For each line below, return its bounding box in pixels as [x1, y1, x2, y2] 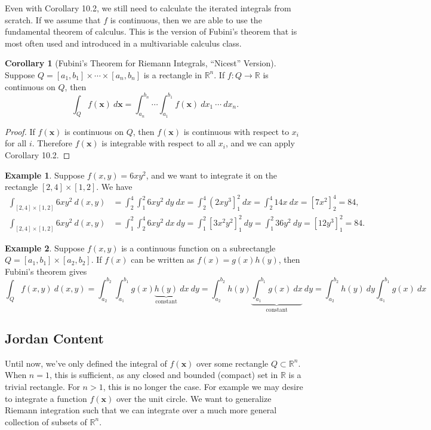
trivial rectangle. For [5, 380, 80, 392]
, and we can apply [225, 137, 295, 149]
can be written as [131, 253, 195, 266]
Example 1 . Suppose [5, 168, 85, 181]
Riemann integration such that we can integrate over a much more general [5, 404, 277, 416]
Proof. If [5, 125, 35, 137]
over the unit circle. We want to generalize [116, 392, 272, 404]
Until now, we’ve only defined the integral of [5, 357, 167, 369]
